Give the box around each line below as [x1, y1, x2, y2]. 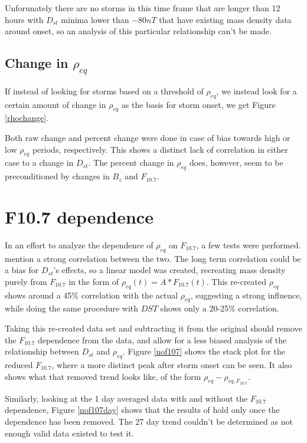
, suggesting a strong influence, [190, 288, 302, 301]
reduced [5, 359, 33, 371]
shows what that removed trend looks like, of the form [5, 370, 201, 382]
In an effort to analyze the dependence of [5, 238, 153, 251]
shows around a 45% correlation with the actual [5, 288, 178, 301]
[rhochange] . [5, 111, 48, 124]
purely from [5, 275, 47, 287]
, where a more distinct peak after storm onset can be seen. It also [51, 359, 292, 371]
